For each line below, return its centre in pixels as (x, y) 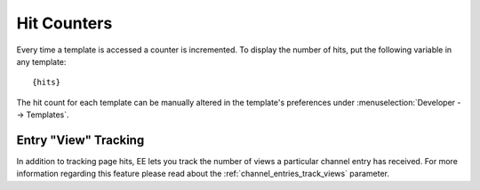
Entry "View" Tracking (80, 140)
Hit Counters (64, 23)
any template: (41, 61)
